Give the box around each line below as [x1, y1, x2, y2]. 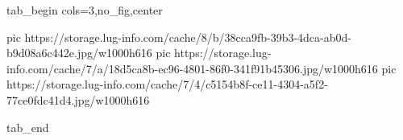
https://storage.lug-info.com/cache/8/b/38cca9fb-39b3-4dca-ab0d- [24, 28, 351, 45]
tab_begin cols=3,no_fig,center [6, 2, 163, 18]
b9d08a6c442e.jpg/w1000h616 [6, 44, 152, 61]
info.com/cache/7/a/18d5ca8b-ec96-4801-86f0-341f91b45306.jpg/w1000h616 [6, 60, 378, 76]
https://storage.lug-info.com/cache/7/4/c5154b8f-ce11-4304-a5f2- [6, 76, 328, 93]
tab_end [6, 118, 49, 135]
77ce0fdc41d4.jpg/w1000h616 [6, 91, 150, 108]
